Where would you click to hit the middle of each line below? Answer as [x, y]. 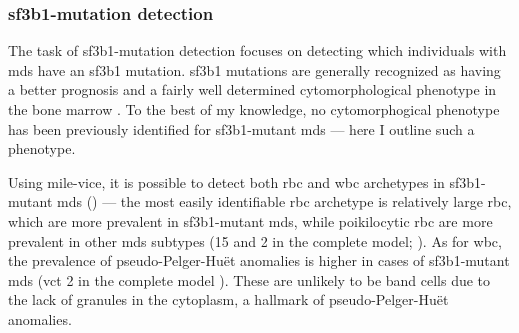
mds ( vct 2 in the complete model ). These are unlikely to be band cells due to [249, 279]
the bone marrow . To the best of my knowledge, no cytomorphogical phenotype [254, 109]
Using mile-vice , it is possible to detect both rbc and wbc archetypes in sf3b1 [245, 181]
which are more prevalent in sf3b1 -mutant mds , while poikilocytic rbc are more [250, 220]
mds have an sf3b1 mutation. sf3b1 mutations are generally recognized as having [254, 69]
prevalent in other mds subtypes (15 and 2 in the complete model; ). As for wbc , [255, 240]
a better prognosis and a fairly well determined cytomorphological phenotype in [252, 89]
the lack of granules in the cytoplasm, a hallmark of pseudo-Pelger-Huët [228, 299]
